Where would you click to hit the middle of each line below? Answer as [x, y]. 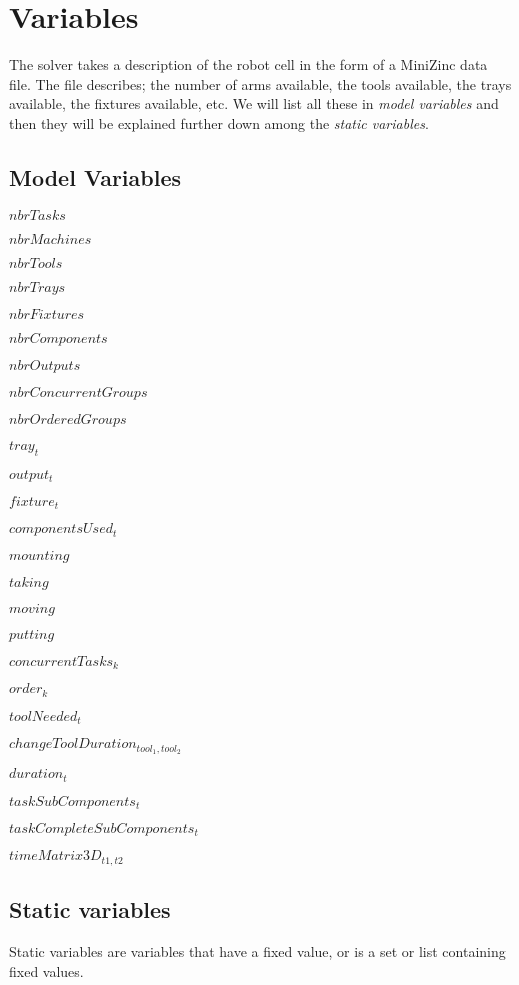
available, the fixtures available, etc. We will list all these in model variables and [254, 103]
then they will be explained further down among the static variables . [219, 122]
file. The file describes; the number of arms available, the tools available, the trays [260, 83]
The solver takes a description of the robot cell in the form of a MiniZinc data [248, 64]
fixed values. [46, 970]
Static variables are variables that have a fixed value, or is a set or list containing [257, 951]
